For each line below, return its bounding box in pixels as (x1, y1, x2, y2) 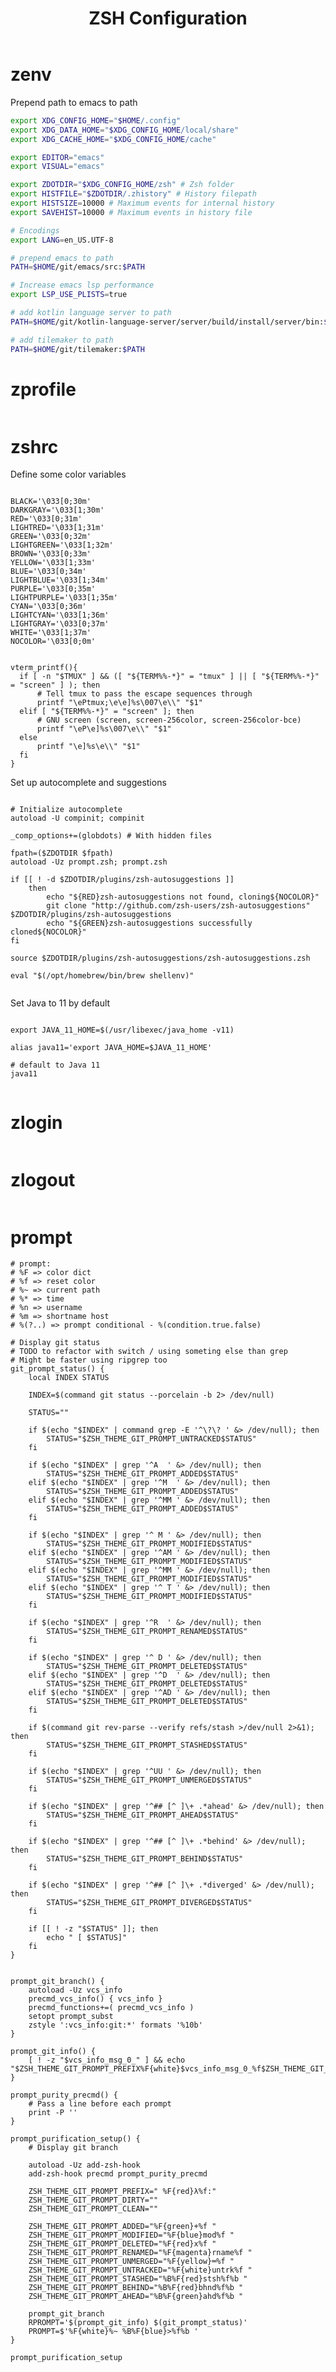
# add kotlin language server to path (10, 308, 172, 318)
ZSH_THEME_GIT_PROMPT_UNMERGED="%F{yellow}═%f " (28, 2257, 235, 2267)
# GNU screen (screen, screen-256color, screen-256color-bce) (36, 715, 302, 726)
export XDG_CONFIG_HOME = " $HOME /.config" (10, 115, 182, 126)
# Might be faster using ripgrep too (10, 1355, 168, 1366)
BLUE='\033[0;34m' (10, 567, 87, 577)
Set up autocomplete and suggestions (10, 777, 167, 789)
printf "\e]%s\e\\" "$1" (36, 742, 141, 752)
